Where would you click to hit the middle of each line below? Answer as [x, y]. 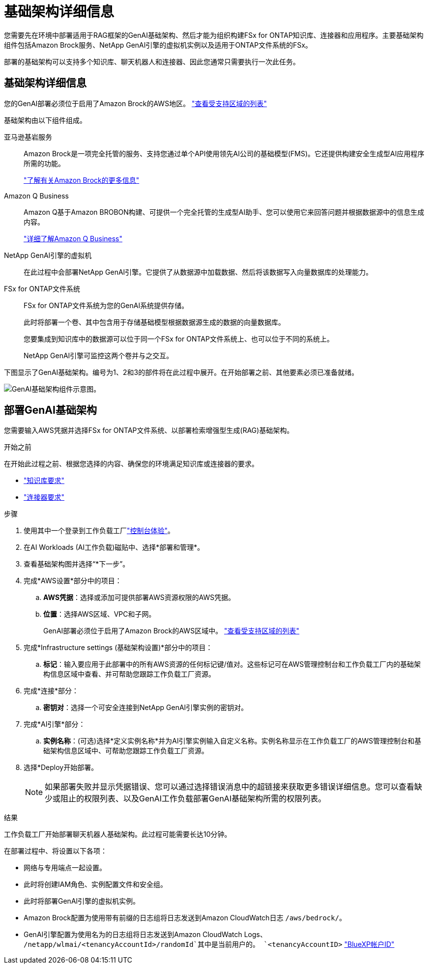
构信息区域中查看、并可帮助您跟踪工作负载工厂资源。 [129, 674]
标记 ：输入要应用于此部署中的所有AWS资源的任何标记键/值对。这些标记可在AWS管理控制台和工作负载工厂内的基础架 [232, 664]
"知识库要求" [44, 481]
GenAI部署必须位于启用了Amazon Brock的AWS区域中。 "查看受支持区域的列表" [171, 631]
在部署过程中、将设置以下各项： [56, 851]
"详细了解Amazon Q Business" [73, 238]
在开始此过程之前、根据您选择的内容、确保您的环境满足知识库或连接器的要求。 [131, 464]
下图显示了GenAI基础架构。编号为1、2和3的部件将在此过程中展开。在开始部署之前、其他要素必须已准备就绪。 [181, 372]
